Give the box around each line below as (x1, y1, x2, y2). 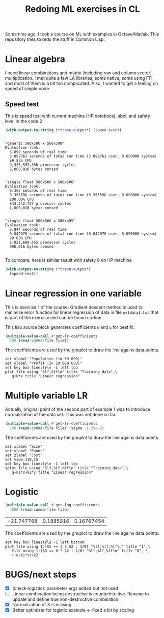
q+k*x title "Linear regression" (11, 374, 80, 379)
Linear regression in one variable (5, 288, 142, 299)
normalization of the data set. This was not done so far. (5, 412, 117, 418)
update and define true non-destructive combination (12, 596, 119, 602)
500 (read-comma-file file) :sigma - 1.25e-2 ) (9, 426, 105, 431)
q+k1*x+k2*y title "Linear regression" (11, 470, 93, 475)
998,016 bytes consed (9, 244, 54, 249)
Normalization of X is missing (12, 601, 72, 607)
